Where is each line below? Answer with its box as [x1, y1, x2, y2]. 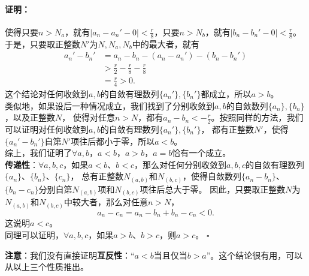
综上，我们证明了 [5, 146, 72, 159]
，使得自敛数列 [183, 170, 242, 182]
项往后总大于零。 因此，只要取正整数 [140, 182, 286, 195]
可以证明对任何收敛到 [5, 123, 89, 136]
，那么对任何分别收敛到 [134, 158, 227, 170]
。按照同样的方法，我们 [211, 111, 304, 124]
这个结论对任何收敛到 [5, 88, 89, 100]
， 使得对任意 [62, 111, 115, 124]
